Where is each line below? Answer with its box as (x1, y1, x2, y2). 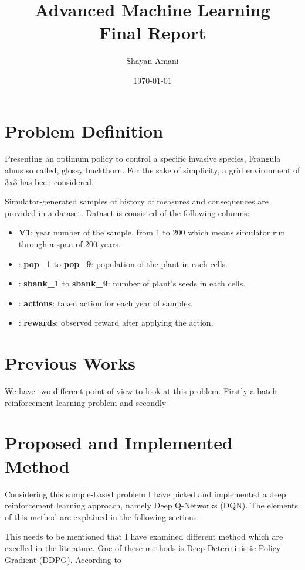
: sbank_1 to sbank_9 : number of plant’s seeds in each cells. (18, 277, 246, 289)
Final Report (99, 21, 206, 45)
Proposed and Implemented (5, 431, 233, 455)
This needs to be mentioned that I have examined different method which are (5, 530, 283, 542)
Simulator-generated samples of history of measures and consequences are (5, 195, 269, 207)
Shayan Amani (126, 54, 179, 67)
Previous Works (5, 351, 136, 375)
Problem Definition (5, 118, 164, 142)
